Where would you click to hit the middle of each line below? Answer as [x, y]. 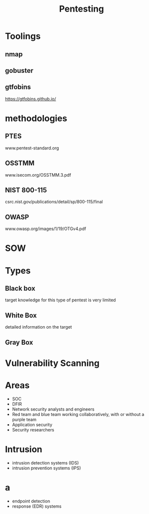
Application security [32, 424]
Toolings [23, 36]
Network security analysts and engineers [53, 409]
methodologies [36, 118]
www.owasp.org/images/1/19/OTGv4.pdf [46, 229]
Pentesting [82, 9]
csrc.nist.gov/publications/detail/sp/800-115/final [54, 202]
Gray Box [19, 342]
